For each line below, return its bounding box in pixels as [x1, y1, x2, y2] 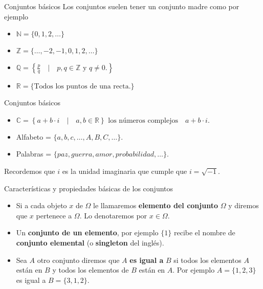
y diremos [228, 200, 259, 211]
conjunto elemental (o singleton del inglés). [16, 237, 164, 248]
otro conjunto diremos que [37, 254, 120, 265]
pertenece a [36, 210, 72, 220]
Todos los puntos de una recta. [34, 83, 131, 91]
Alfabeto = [16, 131, 51, 142]
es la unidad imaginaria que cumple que [62, 165, 187, 176]
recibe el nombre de [173, 227, 235, 238]
